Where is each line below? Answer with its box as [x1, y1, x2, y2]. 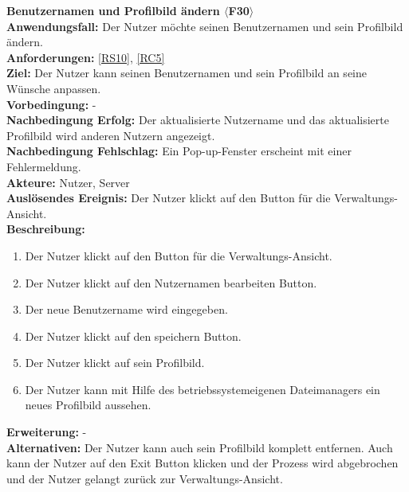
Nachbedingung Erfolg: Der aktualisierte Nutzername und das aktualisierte [6, 111, 389, 128]
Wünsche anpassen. [6, 80, 101, 96]
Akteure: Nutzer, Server [6, 174, 130, 190]
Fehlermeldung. [6, 158, 81, 174]
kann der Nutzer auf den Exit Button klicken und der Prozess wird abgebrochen [6, 455, 399, 471]
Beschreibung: [6, 221, 85, 237]
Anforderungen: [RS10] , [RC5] [6, 49, 165, 65]
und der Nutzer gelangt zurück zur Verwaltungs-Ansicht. [6, 470, 283, 486]
